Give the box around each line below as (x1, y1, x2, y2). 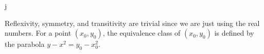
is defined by (214, 28, 254, 38)
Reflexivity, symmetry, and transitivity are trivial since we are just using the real (5, 17, 260, 28)
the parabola (5, 39, 45, 49)
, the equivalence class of (102, 28, 181, 38)
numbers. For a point (5, 28, 72, 38)
